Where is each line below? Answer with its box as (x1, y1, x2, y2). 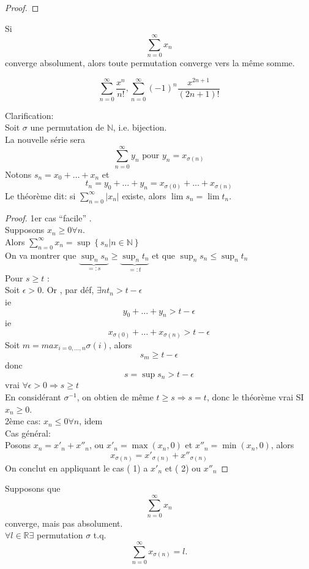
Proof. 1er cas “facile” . (5, 211, 92, 224)
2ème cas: (5, 414, 41, 427)
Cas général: (5, 426, 51, 439)
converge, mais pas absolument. (5, 516, 123, 529)
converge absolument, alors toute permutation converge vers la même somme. (5, 56, 295, 69)
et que (152, 248, 176, 261)
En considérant (5, 391, 61, 403)
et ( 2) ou (165, 461, 201, 474)
